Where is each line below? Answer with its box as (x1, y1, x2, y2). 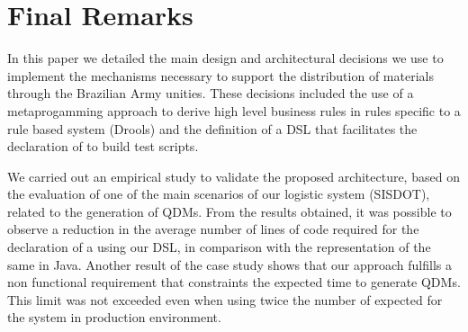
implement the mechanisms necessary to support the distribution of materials (7, 66, 434, 85)
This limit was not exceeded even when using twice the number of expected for (7, 290, 443, 309)
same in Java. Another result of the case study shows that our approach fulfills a (7, 255, 452, 274)
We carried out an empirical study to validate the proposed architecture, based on (7, 166, 460, 185)
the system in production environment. (7, 308, 221, 327)
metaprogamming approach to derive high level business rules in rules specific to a (7, 101, 461, 120)
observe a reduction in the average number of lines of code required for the (7, 220, 419, 238)
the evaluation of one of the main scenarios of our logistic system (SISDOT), (7, 184, 430, 203)
